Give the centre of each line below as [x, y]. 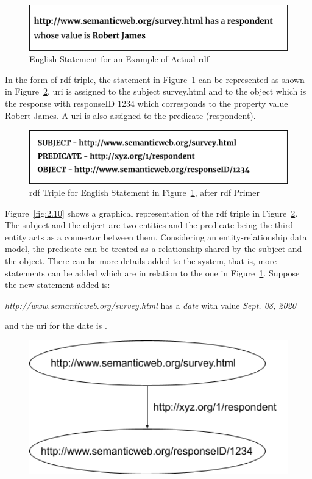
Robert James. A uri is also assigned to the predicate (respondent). [130, 115]
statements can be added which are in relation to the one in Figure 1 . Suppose [152, 272]
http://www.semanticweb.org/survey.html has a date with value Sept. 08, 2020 [151, 305]
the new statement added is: [58, 285]
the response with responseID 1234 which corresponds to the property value [147, 103]
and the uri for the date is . [56, 326]
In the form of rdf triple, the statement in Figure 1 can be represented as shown [155, 79]
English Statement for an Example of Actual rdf [119, 59]
